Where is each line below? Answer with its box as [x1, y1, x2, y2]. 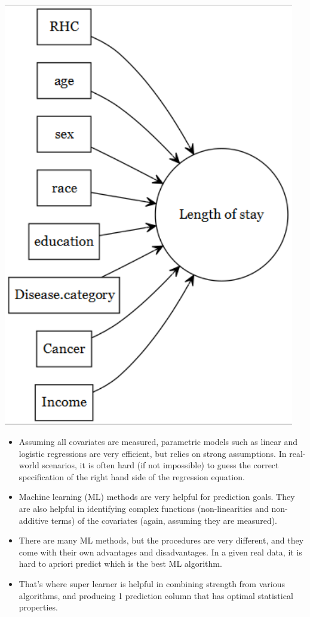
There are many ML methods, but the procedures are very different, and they [19, 534, 304, 547]
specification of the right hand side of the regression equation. [19, 470, 245, 483]
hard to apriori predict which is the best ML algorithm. [19, 557, 222, 570]
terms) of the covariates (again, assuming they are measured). [51, 514, 277, 526]
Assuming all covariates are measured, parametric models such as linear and [19, 435, 298, 448]
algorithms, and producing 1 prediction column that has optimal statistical [19, 589, 293, 601]
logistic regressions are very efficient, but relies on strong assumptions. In [19, 447, 287, 459]
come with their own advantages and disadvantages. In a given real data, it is [19, 545, 302, 558]
